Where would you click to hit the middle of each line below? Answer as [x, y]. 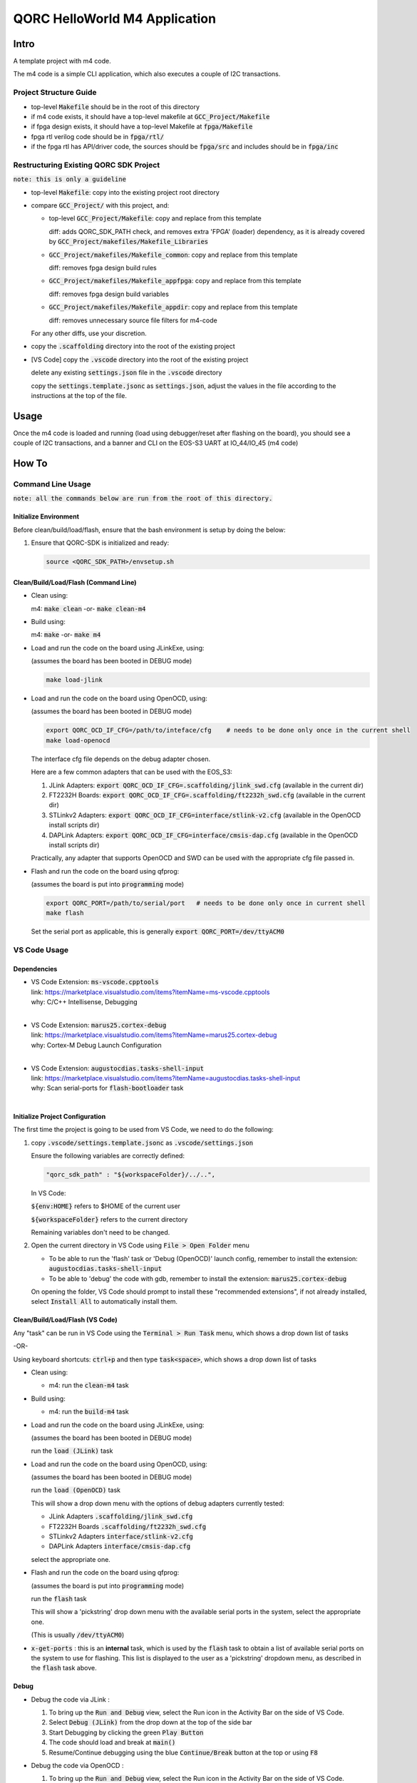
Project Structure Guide [55, 93]
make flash [65, 913]
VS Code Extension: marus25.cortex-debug [99, 1025]
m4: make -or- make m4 [66, 635]
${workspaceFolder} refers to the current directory [109, 1219]
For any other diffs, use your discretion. [89, 333]
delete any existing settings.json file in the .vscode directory [127, 373]
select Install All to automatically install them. [104, 1302]
